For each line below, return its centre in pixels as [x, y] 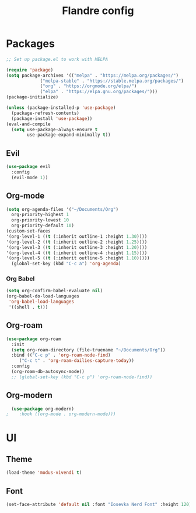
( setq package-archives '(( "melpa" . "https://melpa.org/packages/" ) [92, 75]
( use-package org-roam [34, 339]
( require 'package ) [30, 70]
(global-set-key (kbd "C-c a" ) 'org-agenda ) [66, 264]
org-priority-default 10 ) [43, 226]
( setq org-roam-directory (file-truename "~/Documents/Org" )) [88, 350]
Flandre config [98, 11]
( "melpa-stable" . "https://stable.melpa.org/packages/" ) [112, 81]
